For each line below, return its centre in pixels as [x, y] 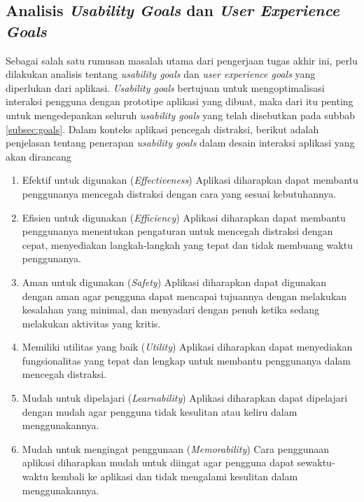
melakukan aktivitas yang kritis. [91, 323]
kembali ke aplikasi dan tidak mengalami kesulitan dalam [175, 476]
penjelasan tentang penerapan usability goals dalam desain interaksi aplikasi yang [180, 143]
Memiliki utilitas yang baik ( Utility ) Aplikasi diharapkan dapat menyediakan [187, 347]
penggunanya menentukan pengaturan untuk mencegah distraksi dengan [177, 231]
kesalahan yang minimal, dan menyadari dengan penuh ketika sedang [170, 310]
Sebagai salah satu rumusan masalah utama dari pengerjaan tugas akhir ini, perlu [182, 60]
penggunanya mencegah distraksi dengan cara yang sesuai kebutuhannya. [179, 193]
